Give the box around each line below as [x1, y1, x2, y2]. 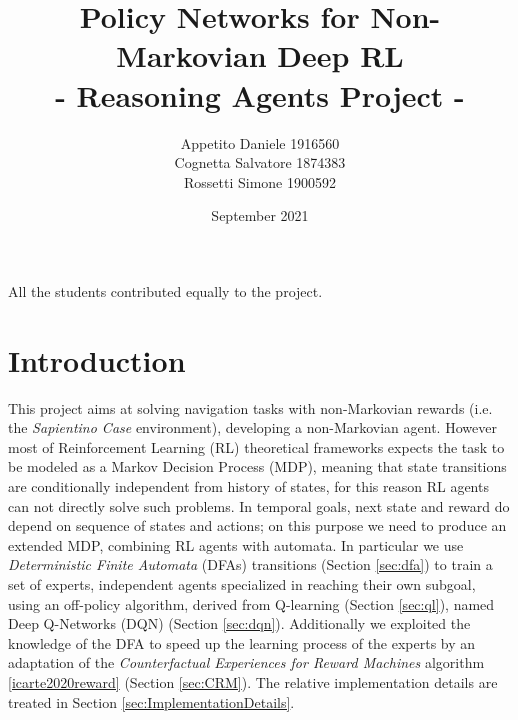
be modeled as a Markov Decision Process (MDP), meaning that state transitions [8, 456, 507, 477]
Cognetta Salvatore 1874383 [174, 152, 346, 173]
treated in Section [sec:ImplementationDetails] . [8, 691, 295, 712]
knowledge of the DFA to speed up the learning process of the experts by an [8, 632, 476, 653]
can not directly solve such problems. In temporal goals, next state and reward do [8, 495, 510, 516]
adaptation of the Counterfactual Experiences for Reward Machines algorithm [8, 652, 485, 673]
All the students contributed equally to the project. [8, 280, 323, 301]
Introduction [8, 339, 186, 380]
